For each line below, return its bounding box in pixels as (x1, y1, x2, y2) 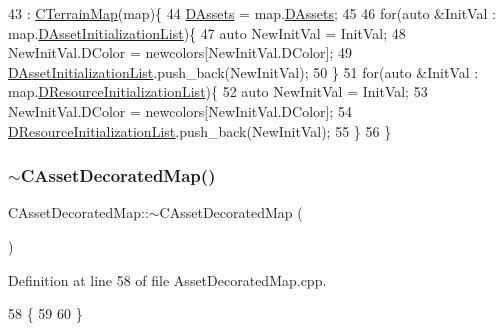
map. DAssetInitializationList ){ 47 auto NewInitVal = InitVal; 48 (8, 22, 406, 43)
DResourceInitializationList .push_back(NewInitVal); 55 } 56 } (8, 120, 392, 141)
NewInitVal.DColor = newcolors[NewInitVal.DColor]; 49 (8, 42, 352, 63)
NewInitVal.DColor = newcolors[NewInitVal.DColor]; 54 (8, 100, 352, 121)
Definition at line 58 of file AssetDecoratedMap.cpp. (8, 269, 327, 290)
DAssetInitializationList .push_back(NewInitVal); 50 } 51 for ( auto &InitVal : (8, 61, 479, 82)
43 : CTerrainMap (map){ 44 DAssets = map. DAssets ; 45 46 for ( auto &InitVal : (8, 3, 496, 23)
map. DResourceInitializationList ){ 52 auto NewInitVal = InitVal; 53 (8, 81, 428, 102)
